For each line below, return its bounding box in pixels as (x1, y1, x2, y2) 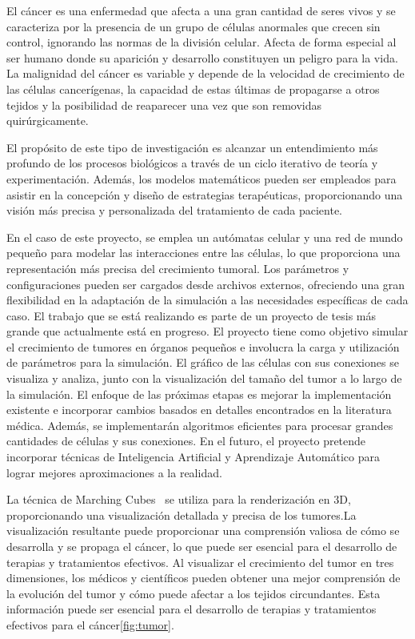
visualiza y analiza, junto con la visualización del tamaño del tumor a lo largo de (6, 370, 402, 387)
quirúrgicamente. (6, 112, 89, 129)
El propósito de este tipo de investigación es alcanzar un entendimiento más (6, 139, 378, 155)
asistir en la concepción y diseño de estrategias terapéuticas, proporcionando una (6, 186, 403, 203)
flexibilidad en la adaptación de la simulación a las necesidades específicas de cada (6, 291, 409, 308)
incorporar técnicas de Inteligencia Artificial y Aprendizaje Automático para (6, 448, 380, 465)
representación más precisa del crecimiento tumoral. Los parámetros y (6, 259, 349, 276)
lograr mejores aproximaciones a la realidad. (6, 464, 222, 480)
